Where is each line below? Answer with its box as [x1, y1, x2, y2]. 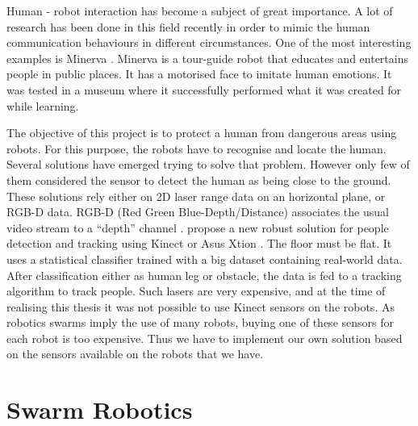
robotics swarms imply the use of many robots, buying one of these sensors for [6, 314, 394, 331]
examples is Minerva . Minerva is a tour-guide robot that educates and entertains [6, 49, 408, 66]
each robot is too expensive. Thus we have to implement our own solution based [6, 329, 403, 346]
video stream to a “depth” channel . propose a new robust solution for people [6, 219, 389, 236]
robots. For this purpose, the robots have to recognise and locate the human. [6, 140, 387, 157]
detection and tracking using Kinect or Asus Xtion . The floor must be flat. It [6, 235, 392, 252]
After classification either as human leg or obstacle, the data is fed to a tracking [6, 266, 402, 283]
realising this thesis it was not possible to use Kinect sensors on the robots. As [6, 298, 395, 315]
